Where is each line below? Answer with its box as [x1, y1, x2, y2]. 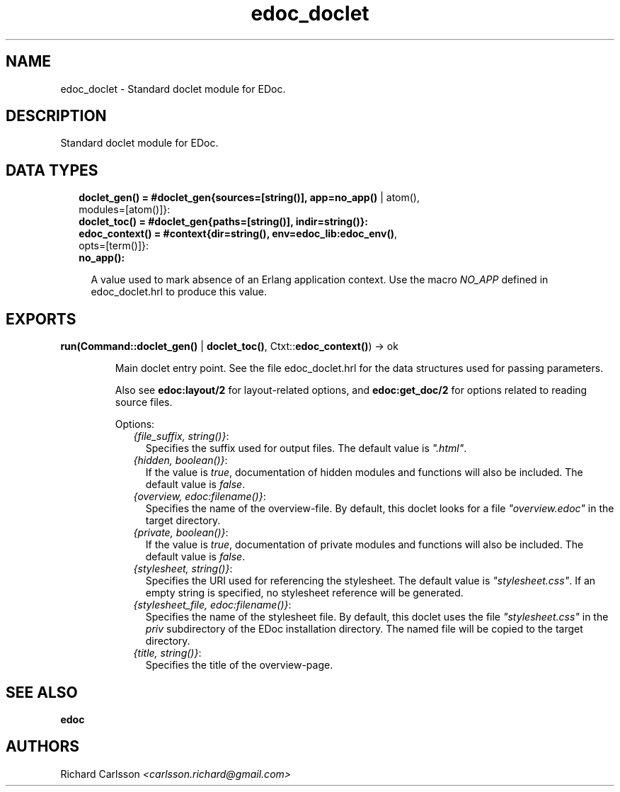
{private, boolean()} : [133, 526, 229, 539]
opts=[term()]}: [79, 239, 149, 252]
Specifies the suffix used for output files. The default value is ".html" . [145, 442, 467, 455]
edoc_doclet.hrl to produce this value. [91, 285, 267, 298]
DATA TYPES [6, 161, 98, 179]
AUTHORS [6, 737, 80, 756]
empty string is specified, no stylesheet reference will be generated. [145, 587, 464, 599]
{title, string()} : [133, 647, 202, 660]
